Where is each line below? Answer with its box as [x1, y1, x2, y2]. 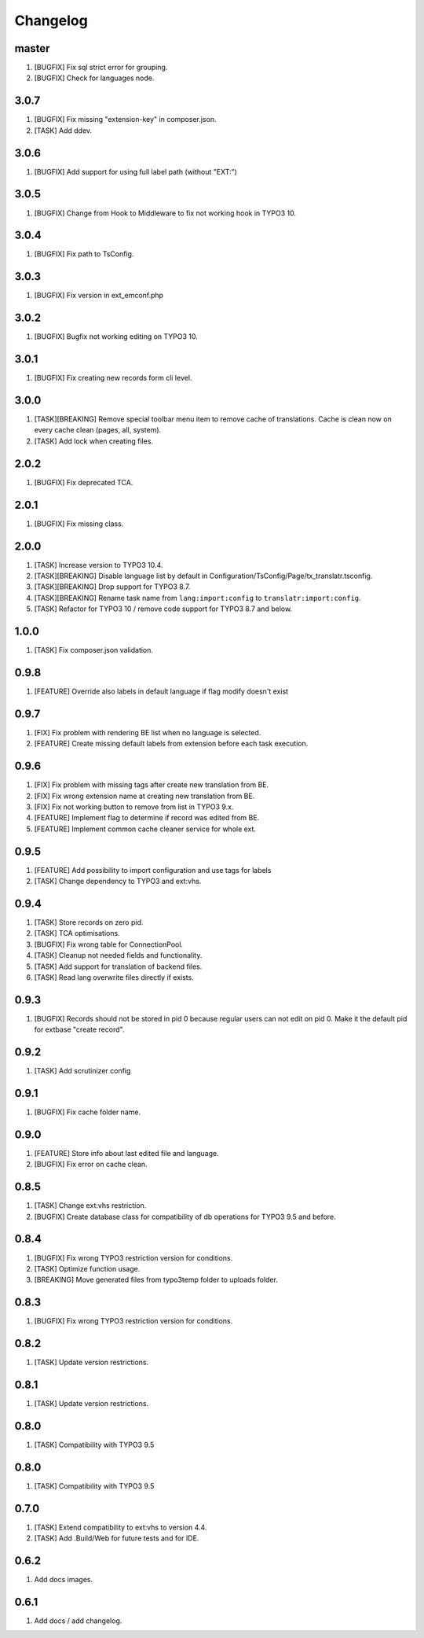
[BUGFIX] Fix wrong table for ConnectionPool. [34, 940, 184, 949]
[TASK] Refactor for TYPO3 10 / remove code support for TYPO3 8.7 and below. [34, 604, 293, 613]
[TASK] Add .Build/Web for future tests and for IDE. [34, 1533, 199, 1543]
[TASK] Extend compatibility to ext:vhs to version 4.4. [34, 1522, 207, 1532]
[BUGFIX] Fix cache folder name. [34, 1107, 141, 1117]
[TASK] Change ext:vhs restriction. [34, 1201, 147, 1210]
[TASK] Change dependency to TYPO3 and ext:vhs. [34, 877, 202, 886]
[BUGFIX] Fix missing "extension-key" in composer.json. [34, 115, 217, 124]
